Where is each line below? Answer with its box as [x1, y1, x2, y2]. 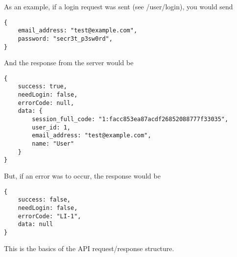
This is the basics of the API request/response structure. [4, 243, 174, 253]
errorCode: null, [18, 99, 74, 106]
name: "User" [32, 140, 74, 148]
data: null [18, 221, 53, 228]
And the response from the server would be [4, 57, 134, 68]
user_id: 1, [32, 124, 71, 131]
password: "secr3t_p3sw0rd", [18, 35, 113, 42]
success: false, [18, 196, 71, 204]
